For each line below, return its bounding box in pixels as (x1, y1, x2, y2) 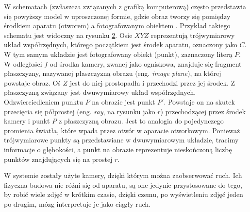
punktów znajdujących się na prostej (4, 154, 113, 164)
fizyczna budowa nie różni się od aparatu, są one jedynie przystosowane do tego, (4, 179, 242, 190)
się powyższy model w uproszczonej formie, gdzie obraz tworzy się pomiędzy (4, 11, 231, 21)
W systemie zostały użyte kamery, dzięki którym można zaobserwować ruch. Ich (4, 170, 242, 180)
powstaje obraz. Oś (4, 77, 61, 88)
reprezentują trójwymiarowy (151, 30, 235, 40)
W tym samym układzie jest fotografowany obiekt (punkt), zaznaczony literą (4, 49, 233, 59)
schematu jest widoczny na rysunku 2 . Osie (4, 30, 133, 40)
